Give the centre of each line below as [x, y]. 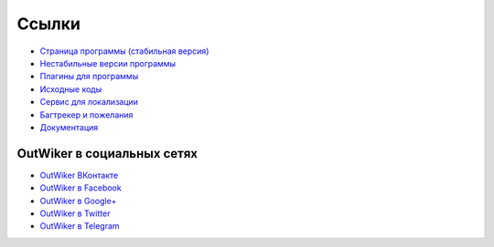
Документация [69, 127]
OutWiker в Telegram [80, 226]
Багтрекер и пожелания [86, 115]
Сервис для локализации [89, 102]
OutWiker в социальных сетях [107, 154]
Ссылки [49, 24]
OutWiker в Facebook [81, 188]
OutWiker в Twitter [75, 213]
